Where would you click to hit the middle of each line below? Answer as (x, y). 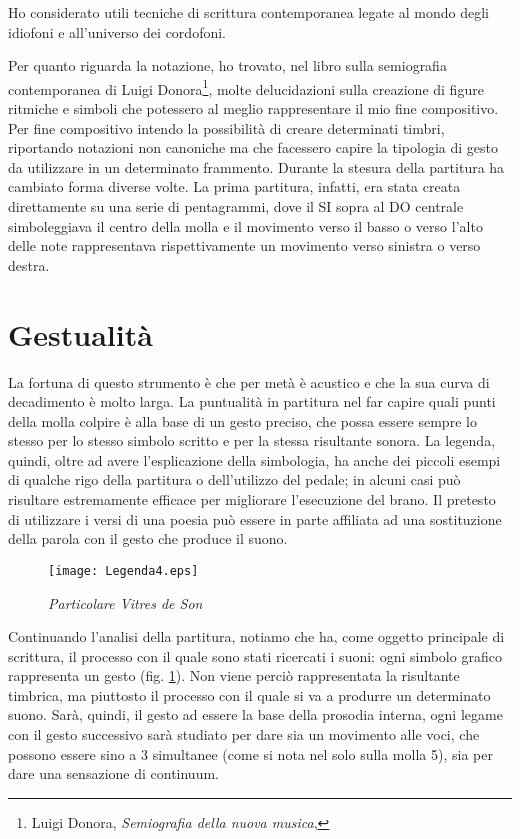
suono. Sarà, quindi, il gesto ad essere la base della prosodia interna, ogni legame (255, 714)
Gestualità (80, 333)
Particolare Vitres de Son (125, 602)
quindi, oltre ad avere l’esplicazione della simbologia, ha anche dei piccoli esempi (254, 459)
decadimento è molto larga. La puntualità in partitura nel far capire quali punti (252, 401)
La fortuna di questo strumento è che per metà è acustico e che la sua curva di (249, 381)
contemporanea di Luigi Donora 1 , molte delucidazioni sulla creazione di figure (246, 87)
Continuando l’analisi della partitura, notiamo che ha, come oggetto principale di (256, 636)
